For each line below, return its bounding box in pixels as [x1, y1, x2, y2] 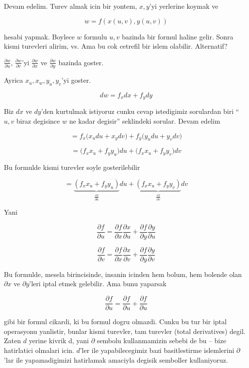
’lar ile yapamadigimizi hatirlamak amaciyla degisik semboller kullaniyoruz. [4, 354, 228, 365]
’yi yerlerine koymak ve [149, 1, 218, 11]
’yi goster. [61, 75, 91, 85]
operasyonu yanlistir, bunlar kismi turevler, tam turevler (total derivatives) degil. [4, 326, 246, 336]
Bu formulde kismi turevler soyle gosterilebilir [4, 162, 140, 172]
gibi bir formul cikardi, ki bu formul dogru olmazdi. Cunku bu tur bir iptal [4, 316, 227, 327]
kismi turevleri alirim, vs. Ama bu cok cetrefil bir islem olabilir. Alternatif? [4, 41, 228, 51]
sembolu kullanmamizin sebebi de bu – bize [97, 335, 226, 346]
